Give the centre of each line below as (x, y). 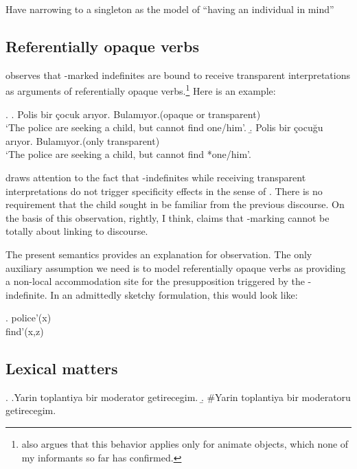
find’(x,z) (25, 331)
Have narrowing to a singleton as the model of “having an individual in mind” (170, 9)
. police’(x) (28, 318)
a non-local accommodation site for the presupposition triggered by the (155, 281)
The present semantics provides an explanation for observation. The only (159, 254)
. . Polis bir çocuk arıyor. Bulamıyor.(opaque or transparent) (133, 114)
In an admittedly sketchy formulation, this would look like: (174, 294)
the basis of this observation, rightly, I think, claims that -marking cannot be (168, 217)
